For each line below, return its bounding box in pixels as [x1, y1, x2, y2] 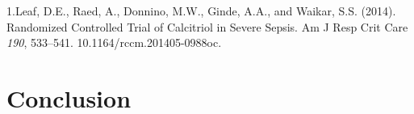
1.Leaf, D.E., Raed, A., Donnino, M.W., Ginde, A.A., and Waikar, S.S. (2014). [6, 2, 396, 19]
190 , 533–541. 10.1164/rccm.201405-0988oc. [6, 34, 222, 51]
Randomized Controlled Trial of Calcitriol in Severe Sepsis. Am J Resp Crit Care [6, 18, 408, 35]
